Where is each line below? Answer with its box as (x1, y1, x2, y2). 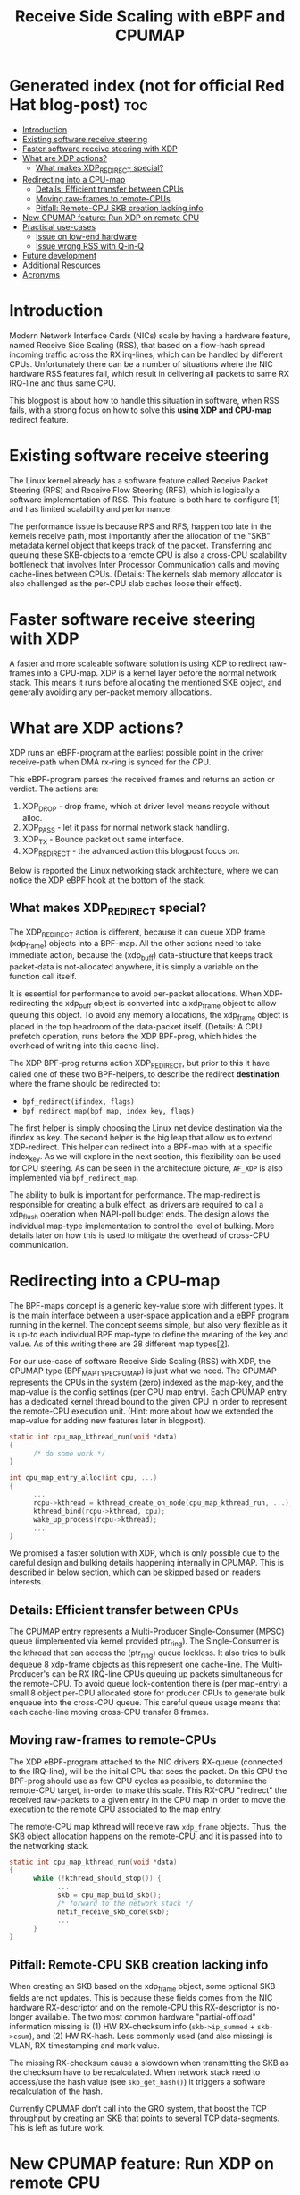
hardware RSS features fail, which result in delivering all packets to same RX (9, 368, 290, 379)
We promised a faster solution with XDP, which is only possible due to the (9, 1548, 280, 1559)
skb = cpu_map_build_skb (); (56, 1891, 162, 1900)
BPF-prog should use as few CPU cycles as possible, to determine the (9, 1775, 268, 1786)
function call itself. (9, 971, 78, 982)
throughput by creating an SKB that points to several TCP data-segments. (9, 2113, 280, 2123)
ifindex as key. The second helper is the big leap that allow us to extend (9, 1132, 273, 1143)
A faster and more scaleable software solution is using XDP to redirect (9, 658, 268, 669)
